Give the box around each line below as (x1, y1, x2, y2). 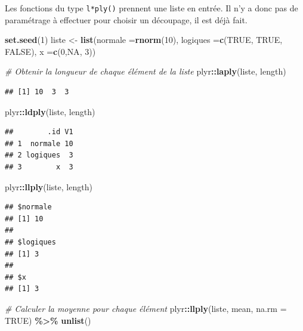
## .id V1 (5, 128, 73, 137)
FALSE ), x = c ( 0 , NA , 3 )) (5, 45, 96, 57)
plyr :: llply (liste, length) (5, 180, 92, 193)
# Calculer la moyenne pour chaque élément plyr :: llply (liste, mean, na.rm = (5, 302, 287, 314)
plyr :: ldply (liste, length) (5, 105, 95, 117)
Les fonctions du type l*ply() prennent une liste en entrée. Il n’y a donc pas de (5, 2, 298, 14)
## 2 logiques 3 (5, 151, 73, 160)
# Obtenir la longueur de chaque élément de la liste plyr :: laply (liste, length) (5, 65, 286, 78)
